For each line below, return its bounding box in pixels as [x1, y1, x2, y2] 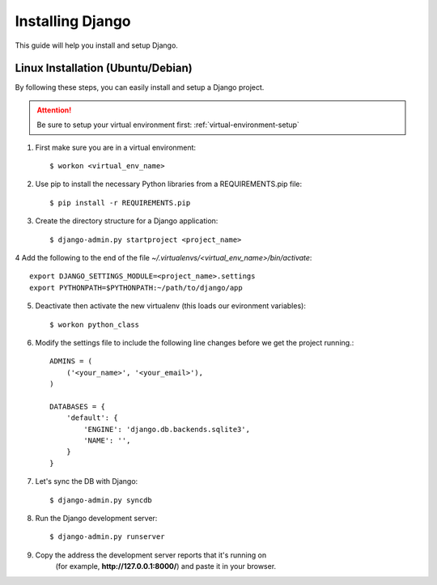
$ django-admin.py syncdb [49, 495, 153, 505]
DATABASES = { [49, 401, 105, 411]
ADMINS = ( [49, 357, 93, 366]
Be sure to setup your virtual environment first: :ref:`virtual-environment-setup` [36, 120, 299, 129]
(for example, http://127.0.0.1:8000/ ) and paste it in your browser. [55, 562, 277, 571]
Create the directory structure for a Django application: [35, 216, 218, 226]
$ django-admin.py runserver [49, 532, 165, 541]
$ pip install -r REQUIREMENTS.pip [49, 198, 191, 207]
